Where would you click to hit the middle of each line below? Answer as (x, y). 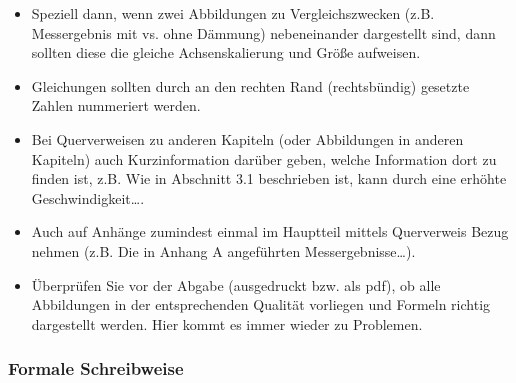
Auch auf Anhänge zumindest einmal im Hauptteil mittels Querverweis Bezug (270, 231)
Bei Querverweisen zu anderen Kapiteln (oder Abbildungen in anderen (247, 138)
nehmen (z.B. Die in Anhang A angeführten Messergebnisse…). (223, 250)
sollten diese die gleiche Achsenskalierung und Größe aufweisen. (226, 52)
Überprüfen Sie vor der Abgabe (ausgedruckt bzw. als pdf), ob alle (236, 284)
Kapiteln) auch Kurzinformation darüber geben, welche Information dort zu (264, 158)
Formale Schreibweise (96, 368)
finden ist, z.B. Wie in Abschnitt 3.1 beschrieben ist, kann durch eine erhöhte (269, 178)
